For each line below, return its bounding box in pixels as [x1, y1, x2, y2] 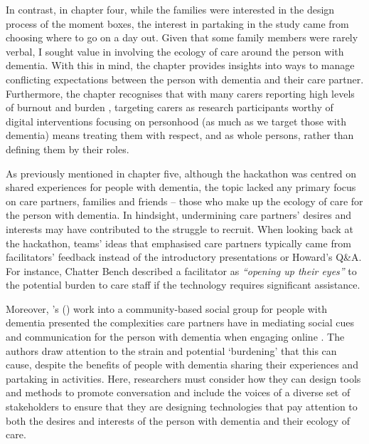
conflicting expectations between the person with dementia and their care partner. [6, 71, 364, 86]
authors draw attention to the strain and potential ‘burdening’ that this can [6, 343, 337, 358]
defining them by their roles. [6, 141, 129, 156]
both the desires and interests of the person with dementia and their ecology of [6, 413, 350, 428]
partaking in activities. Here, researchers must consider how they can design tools [6, 371, 361, 386]
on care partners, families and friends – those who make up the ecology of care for [6, 193, 363, 208]
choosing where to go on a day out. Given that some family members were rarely [6, 30, 358, 45]
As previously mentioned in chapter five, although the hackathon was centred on [6, 165, 357, 180]
